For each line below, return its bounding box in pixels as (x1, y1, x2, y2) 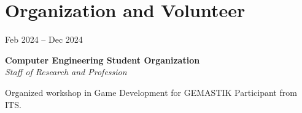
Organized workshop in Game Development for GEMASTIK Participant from (5, 86, 297, 98)
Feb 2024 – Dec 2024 (5, 33, 83, 46)
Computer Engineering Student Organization (5, 53, 200, 66)
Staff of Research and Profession (5, 65, 127, 78)
